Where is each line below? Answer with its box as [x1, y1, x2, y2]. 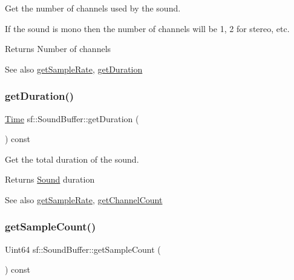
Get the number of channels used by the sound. [5, 2, 181, 14]
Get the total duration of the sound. [5, 152, 139, 165]
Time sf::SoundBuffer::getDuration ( [5, 112, 139, 125]
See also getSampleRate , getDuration [5, 62, 143, 75]
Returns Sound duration [5, 173, 95, 186]
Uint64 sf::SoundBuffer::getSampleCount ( [5, 243, 161, 255]
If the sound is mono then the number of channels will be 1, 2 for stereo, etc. [5, 22, 290, 34]
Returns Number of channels [5, 42, 111, 55]
